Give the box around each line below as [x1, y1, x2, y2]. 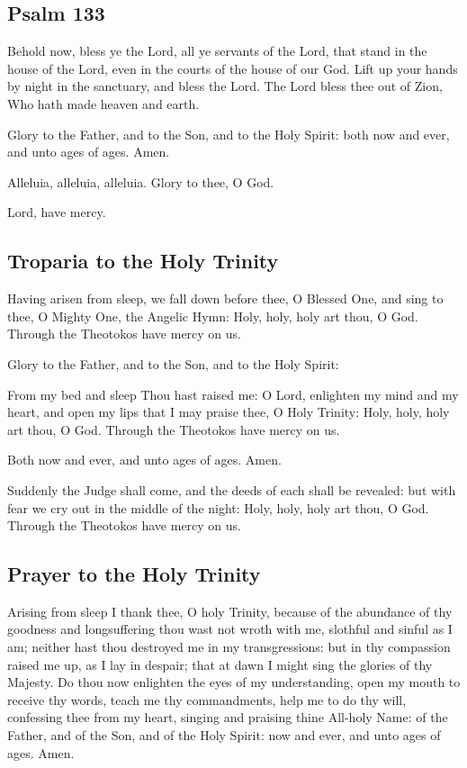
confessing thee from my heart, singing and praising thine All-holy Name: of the [7, 708, 448, 727]
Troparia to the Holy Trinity [7, 247, 279, 275]
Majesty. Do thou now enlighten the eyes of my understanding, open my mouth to [7, 673, 461, 691]
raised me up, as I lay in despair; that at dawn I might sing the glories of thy [7, 655, 433, 673]
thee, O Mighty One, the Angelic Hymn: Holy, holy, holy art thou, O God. [7, 306, 418, 325]
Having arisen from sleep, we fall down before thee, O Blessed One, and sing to [7, 289, 444, 308]
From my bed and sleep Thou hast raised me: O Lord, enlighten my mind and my [7, 384, 459, 403]
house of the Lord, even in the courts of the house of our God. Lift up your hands [7, 59, 458, 77]
